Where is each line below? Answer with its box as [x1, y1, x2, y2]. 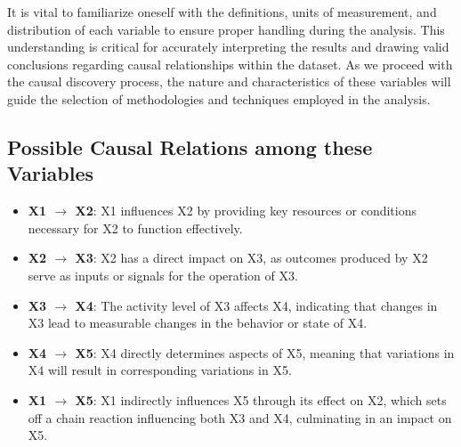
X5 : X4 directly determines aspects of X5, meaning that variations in [75, 343, 455, 362]
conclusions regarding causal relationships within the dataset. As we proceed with [7, 54, 453, 73]
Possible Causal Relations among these [7, 133, 373, 160]
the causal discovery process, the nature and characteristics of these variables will [7, 72, 451, 91]
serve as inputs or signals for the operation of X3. [28, 265, 298, 284]
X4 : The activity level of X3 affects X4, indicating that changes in [75, 296, 438, 314]
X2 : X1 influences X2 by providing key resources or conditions [75, 201, 417, 220]
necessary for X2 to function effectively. [28, 218, 243, 237]
